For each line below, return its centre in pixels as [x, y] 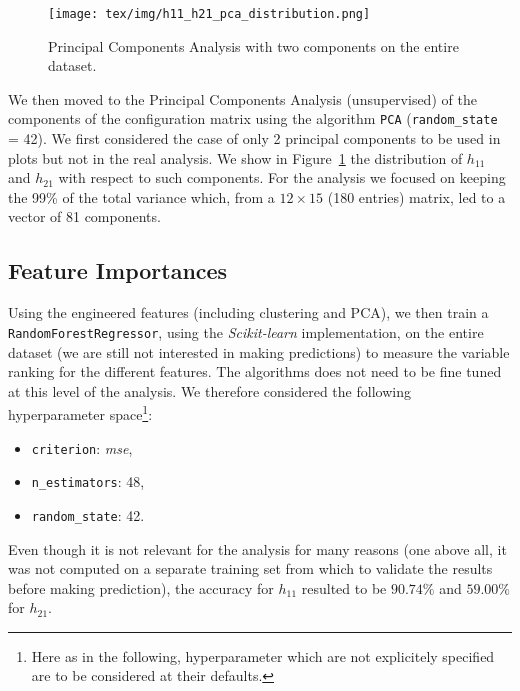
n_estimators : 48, [88, 481]
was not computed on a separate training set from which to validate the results [250, 568]
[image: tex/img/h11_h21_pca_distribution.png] [209, 14]
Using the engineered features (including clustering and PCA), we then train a [248, 312]
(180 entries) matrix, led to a [416, 196]
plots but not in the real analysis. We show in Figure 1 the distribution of [235, 157]
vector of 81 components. [84, 216]
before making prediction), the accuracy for [141, 587]
